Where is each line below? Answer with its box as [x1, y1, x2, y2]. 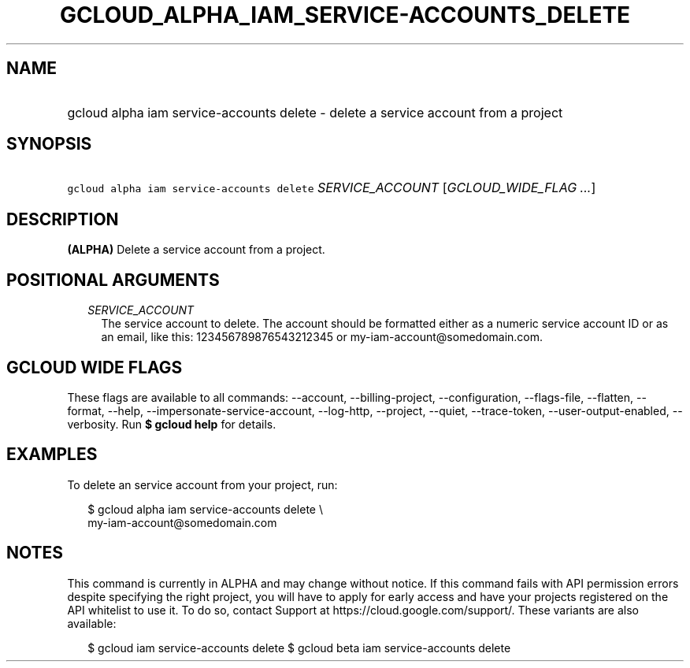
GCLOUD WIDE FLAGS [6, 357, 183, 377]
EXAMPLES [6, 444, 98, 465]
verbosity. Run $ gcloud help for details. [67, 417, 276, 431]
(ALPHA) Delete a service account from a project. [67, 243, 325, 257]
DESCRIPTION [6, 209, 119, 229]
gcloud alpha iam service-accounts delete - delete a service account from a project [67, 104, 563, 121]
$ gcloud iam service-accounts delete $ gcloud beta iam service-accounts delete [87, 640, 511, 655]
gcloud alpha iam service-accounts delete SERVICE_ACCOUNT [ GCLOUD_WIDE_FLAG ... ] [67, 180, 596, 196]
